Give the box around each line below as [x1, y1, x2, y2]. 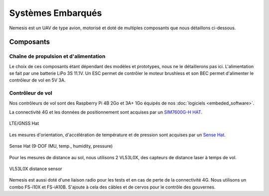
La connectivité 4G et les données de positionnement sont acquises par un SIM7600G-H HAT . [9, 109, 203, 115]
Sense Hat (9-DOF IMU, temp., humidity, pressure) [9, 143, 113, 149]
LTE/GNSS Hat [9, 120, 39, 126]
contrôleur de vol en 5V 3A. [9, 77, 66, 83]
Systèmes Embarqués [9, 7, 102, 18]
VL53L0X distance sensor [9, 166, 62, 172]
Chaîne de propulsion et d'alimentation [9, 53, 106, 60]
